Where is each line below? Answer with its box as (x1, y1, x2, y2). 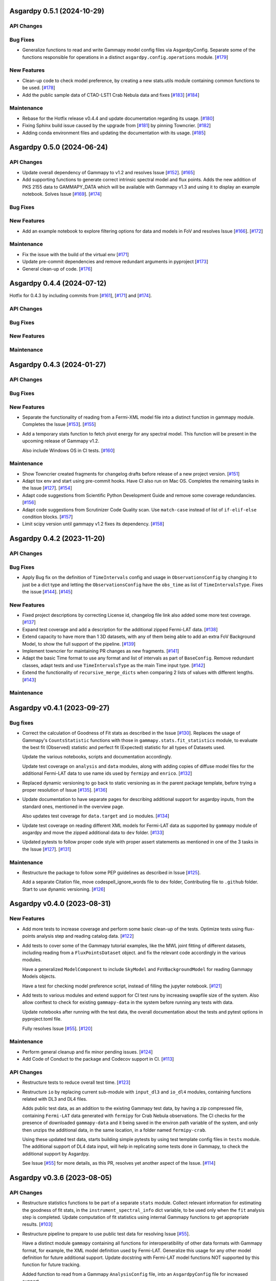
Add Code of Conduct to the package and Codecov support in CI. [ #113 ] (22, 1056, 174, 1062)
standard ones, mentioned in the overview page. (22, 803, 125, 810)
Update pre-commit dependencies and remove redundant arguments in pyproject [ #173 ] (22, 259, 209, 265)
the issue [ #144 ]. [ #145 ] (22, 588, 73, 594)
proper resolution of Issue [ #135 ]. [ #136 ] (22, 787, 107, 793)
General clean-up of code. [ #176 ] (22, 265, 93, 272)
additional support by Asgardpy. (22, 1150, 90, 1156)
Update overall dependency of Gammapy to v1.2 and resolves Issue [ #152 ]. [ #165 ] (22, 169, 195, 175)
